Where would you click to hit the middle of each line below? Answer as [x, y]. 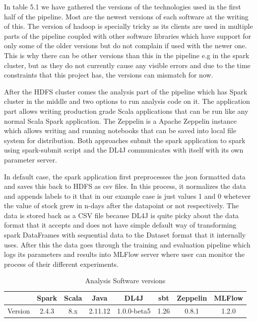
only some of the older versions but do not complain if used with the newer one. [126, 45]
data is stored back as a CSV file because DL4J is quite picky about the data [122, 215]
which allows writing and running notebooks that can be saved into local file [120, 130]
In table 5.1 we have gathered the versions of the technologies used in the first [123, 6]
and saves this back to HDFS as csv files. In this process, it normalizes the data [125, 186]
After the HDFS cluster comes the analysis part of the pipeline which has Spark [126, 91]
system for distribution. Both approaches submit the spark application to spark [125, 140]
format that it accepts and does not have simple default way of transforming [120, 225]
